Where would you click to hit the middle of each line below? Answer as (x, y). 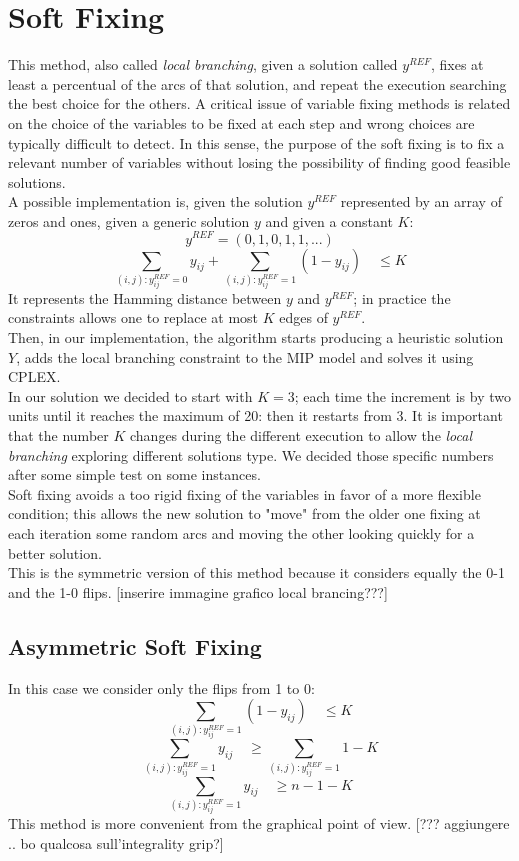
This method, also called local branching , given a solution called (203, 64)
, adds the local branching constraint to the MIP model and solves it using (245, 356)
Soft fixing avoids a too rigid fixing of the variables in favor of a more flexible (244, 493)
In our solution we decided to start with (130, 395)
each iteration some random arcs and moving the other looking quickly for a (241, 532)
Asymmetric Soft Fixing (135, 645)
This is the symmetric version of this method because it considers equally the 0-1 (256, 572)
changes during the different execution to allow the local (301, 434)
